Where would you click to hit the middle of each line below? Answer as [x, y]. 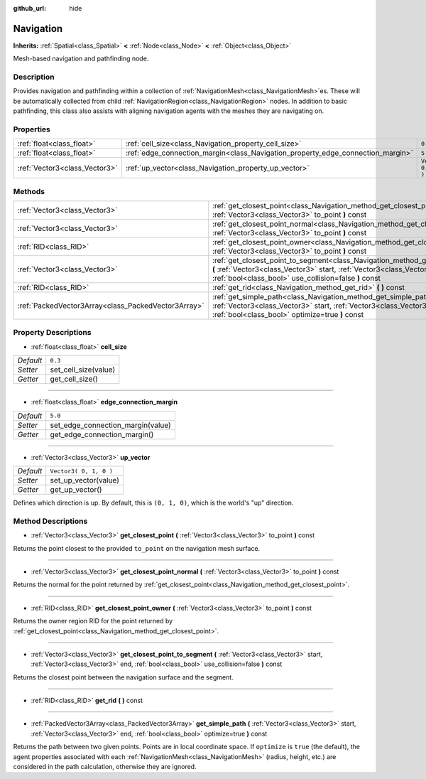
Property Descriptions [52, 333]
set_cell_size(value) [83, 370]
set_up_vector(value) [85, 480]
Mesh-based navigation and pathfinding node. [81, 59]
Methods [29, 191]
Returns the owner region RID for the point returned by [93, 621]
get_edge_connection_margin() [102, 434]
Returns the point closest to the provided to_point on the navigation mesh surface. [137, 548]
